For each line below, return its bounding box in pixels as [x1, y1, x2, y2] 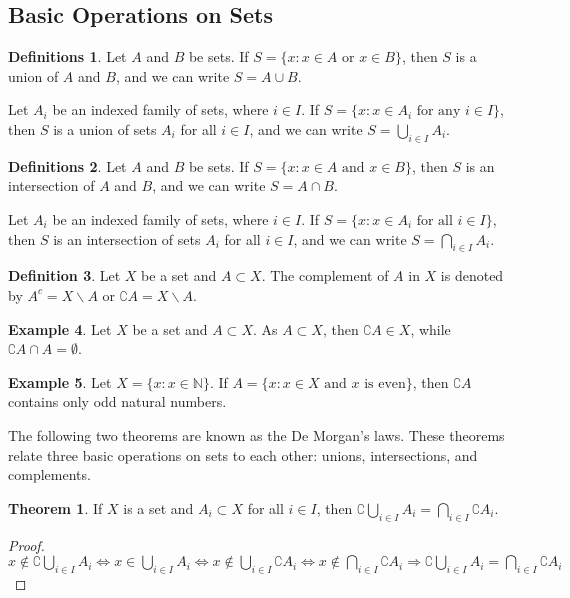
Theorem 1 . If [8, 497, 103, 518]
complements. [8, 464, 91, 485]
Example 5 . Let [8, 371, 112, 392]
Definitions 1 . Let [8, 46, 127, 67]
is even [364, 376, 406, 391]
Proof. [8, 534, 45, 555]
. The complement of [261, 265, 389, 286]
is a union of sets [53, 118, 157, 139]
